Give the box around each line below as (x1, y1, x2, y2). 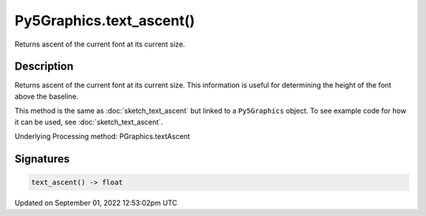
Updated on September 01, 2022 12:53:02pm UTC (14, 198, 177, 207)
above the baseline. (14, 91, 79, 101)
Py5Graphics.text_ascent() (14, 12, 196, 29)
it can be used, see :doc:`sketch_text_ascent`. (14, 117, 163, 126)
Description (14, 60, 74, 73)
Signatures (14, 152, 70, 166)
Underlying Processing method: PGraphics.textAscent (14, 132, 191, 141)
